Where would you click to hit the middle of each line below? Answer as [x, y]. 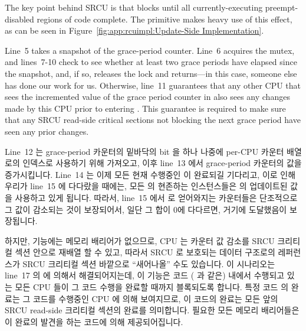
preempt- [282, 7]
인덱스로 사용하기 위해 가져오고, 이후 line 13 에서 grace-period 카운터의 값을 [162, 163]
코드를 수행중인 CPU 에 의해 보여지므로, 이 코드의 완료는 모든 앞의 [155, 298]
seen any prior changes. [47, 131]
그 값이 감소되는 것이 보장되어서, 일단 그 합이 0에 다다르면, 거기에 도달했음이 [146, 209]
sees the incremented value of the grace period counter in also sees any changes [147, 97]
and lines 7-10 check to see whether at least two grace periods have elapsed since [151, 62]
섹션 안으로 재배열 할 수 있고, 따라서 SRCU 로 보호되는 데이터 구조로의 [145, 252]
